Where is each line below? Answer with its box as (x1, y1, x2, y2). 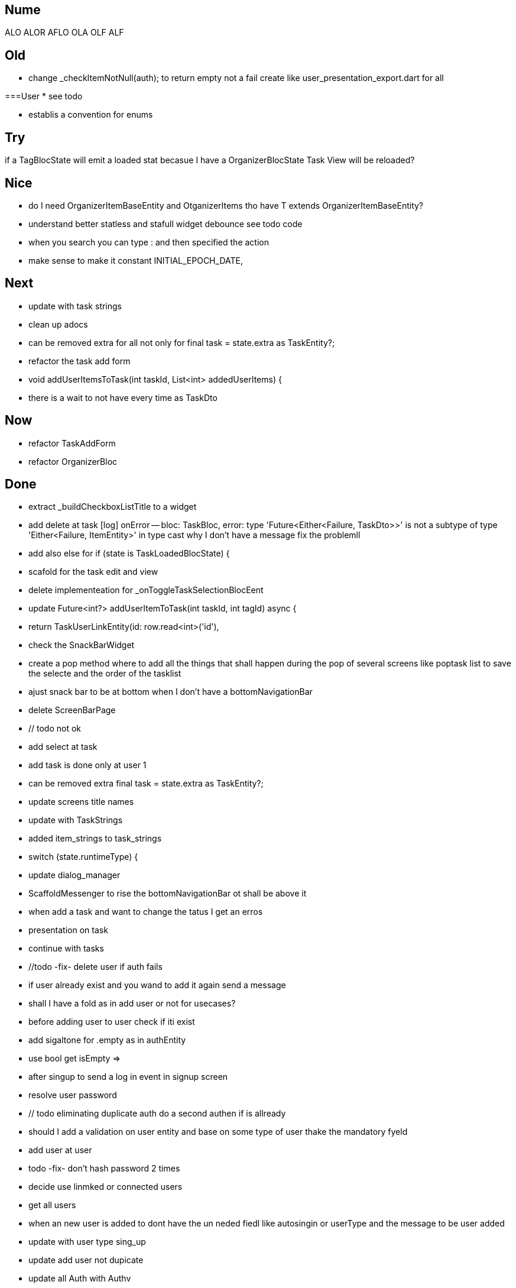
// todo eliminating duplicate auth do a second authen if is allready (28, 1108, 286, 1119)
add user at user (28, 1145, 92, 1156)
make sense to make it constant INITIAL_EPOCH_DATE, (28, 255, 243, 266)
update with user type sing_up (28, 1237, 146, 1247)
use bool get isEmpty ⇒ (28, 1053, 121, 1064)
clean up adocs (28, 319, 88, 329)
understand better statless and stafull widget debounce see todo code (28, 218, 303, 229)
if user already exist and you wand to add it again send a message (28, 980, 286, 991)
